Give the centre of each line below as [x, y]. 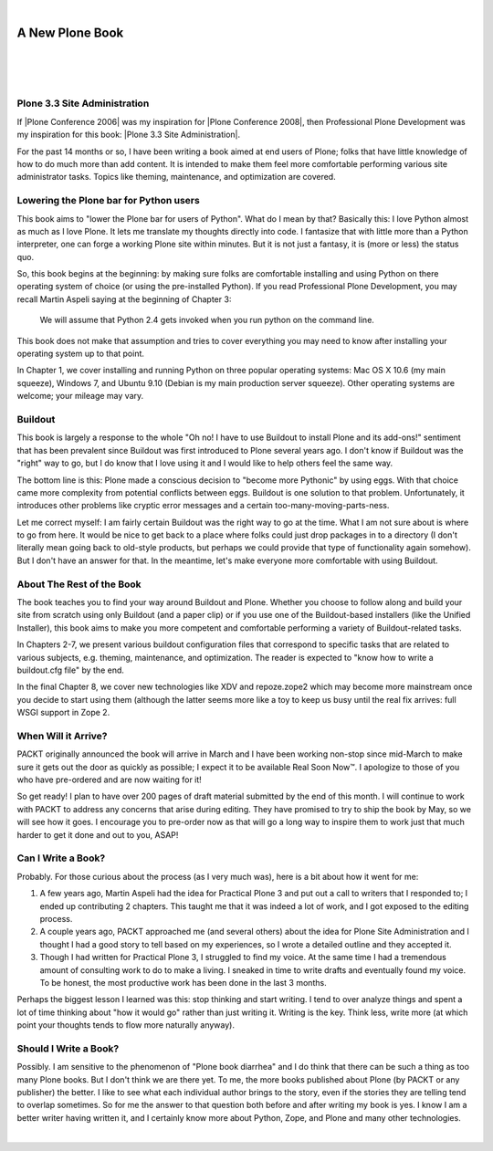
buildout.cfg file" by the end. [71, 670]
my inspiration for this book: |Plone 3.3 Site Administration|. [129, 135]
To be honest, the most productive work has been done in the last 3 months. [184, 982]
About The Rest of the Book [79, 584]
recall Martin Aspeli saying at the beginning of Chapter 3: [124, 299]
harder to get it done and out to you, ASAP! [98, 834]
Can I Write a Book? [61, 858]
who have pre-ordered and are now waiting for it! [110, 780]
